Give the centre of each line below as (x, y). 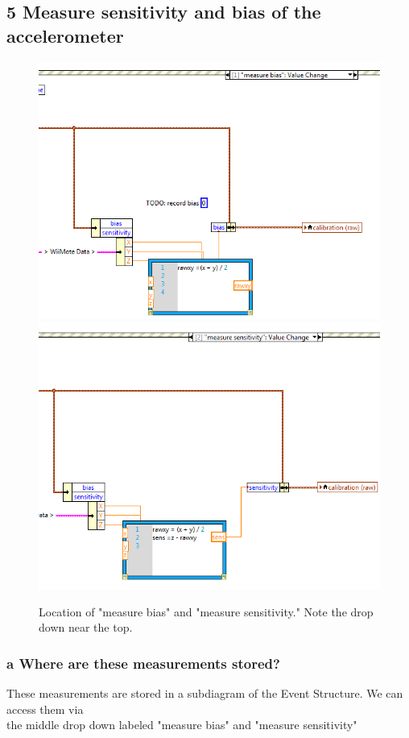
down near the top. (86, 627)
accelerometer (65, 35)
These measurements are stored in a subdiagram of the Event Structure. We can (205, 693)
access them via (45, 709)
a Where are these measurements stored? (143, 663)
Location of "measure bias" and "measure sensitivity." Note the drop (206, 611)
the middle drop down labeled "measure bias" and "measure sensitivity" (182, 725)
